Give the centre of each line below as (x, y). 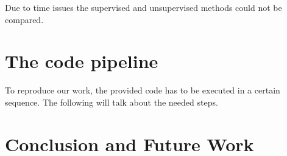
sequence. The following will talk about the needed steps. (112, 102)
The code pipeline (82, 61)
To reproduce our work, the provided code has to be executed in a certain (143, 90)
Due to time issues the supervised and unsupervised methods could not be (143, 7)
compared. (24, 19)
